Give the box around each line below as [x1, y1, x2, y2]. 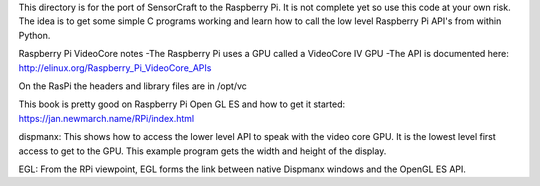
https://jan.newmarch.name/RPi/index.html [18, 112, 195, 124]
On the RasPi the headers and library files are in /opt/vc [18, 80, 247, 92]
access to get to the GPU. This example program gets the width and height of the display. [18, 145, 387, 157]
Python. [18, 29, 51, 41]
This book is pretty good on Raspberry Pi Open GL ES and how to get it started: [18, 98, 346, 110]
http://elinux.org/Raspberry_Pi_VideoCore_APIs [18, 61, 212, 74]
